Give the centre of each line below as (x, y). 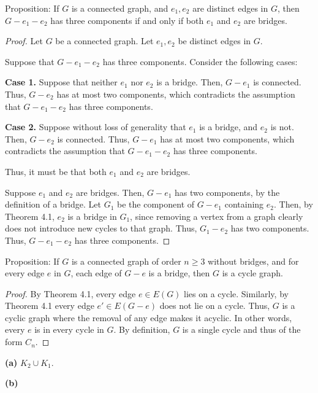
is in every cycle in (69, 329)
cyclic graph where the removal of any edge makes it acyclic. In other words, (149, 317)
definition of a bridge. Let (53, 204)
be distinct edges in (214, 41)
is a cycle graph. (252, 273)
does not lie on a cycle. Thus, (215, 305)
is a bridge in (92, 216)
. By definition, (142, 329)
